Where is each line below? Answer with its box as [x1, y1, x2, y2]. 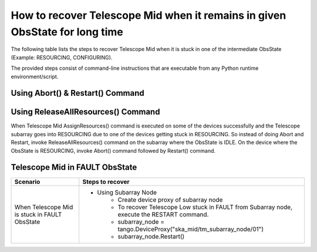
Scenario [14, 177, 41, 186]
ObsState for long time [11, 25, 123, 38]
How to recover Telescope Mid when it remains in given [11, 9, 286, 22]
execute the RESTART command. [117, 210, 209, 219]
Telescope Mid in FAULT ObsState [11, 162, 137, 173]
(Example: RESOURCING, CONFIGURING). [11, 53, 113, 61]
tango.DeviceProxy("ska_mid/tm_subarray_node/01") [117, 225, 264, 233]
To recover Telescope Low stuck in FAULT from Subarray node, [117, 203, 293, 211]
